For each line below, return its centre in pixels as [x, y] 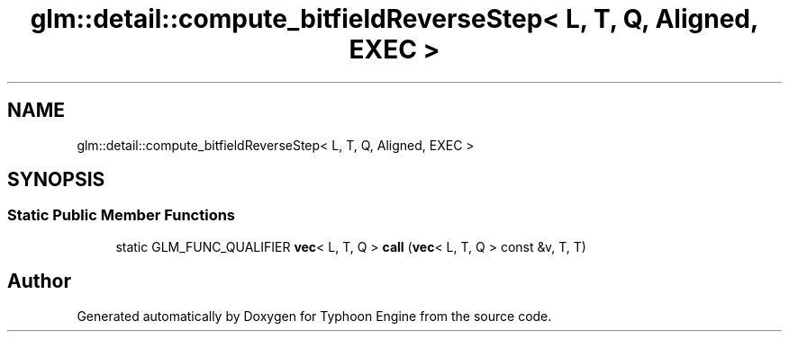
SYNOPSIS [56, 180]
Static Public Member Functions [122, 215]
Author [39, 281]
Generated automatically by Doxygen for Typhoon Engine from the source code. [314, 316]
